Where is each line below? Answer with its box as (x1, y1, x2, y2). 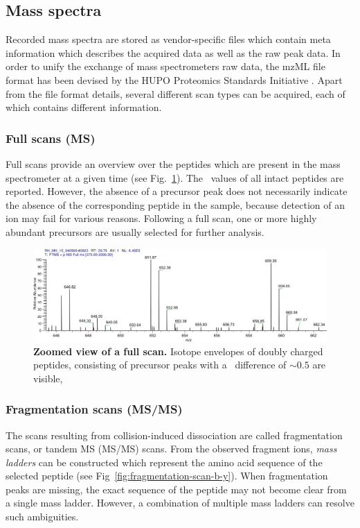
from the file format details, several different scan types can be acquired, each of (6, 86, 345, 101)
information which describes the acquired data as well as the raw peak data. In (6, 45, 341, 60)
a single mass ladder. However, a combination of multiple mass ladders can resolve (6, 495, 354, 510)
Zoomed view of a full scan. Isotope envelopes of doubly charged (33, 343, 323, 358)
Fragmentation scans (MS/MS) (6, 400, 183, 418)
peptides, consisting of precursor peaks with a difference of (33, 357, 287, 372)
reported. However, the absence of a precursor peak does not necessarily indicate (6, 184, 348, 198)
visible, (33, 371, 63, 385)
